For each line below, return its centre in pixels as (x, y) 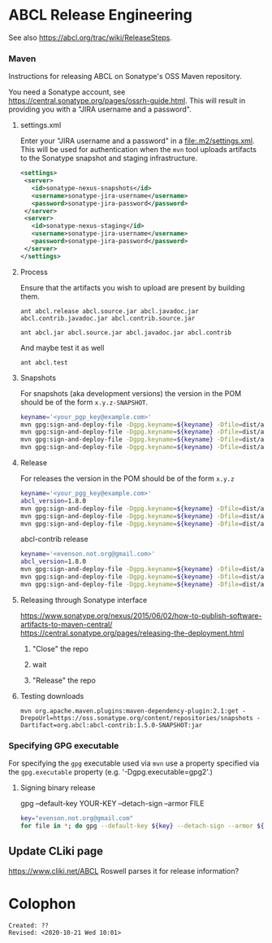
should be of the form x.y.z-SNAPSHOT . (84, 402)
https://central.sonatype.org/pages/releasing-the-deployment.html (132, 633)
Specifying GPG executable (64, 745)
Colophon (42, 904)
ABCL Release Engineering (100, 15)
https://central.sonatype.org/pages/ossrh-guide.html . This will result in (127, 101)
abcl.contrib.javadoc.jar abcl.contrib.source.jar (108, 318)
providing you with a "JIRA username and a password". (100, 109)
